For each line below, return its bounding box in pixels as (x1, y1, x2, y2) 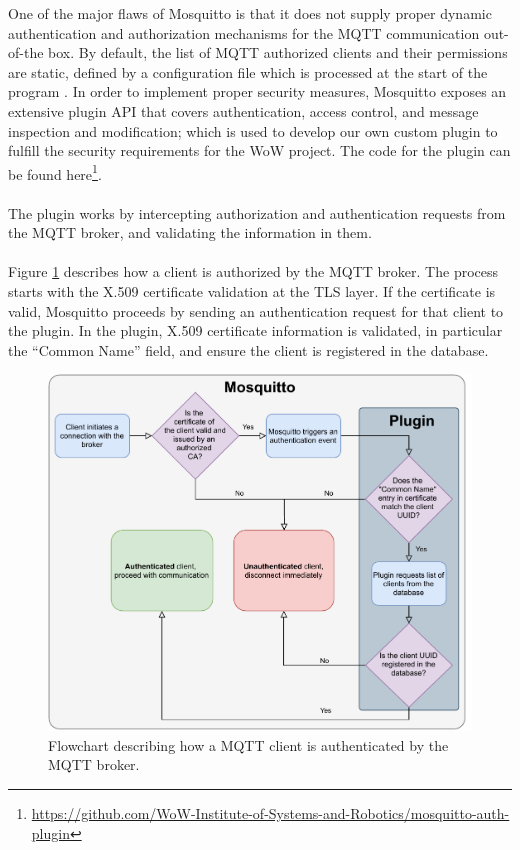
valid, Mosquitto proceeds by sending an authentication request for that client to (8, 300, 504, 321)
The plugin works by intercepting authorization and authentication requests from (8, 202, 506, 223)
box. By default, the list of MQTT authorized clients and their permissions (48, 42, 508, 63)
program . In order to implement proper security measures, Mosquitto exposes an (8, 81, 507, 102)
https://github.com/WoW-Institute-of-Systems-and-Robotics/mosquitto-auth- (31, 802, 510, 823)
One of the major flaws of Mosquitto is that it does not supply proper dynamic (8, 3, 492, 23)
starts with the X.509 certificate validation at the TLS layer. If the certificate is (8, 280, 496, 301)
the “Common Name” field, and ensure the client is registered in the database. (8, 339, 489, 360)
